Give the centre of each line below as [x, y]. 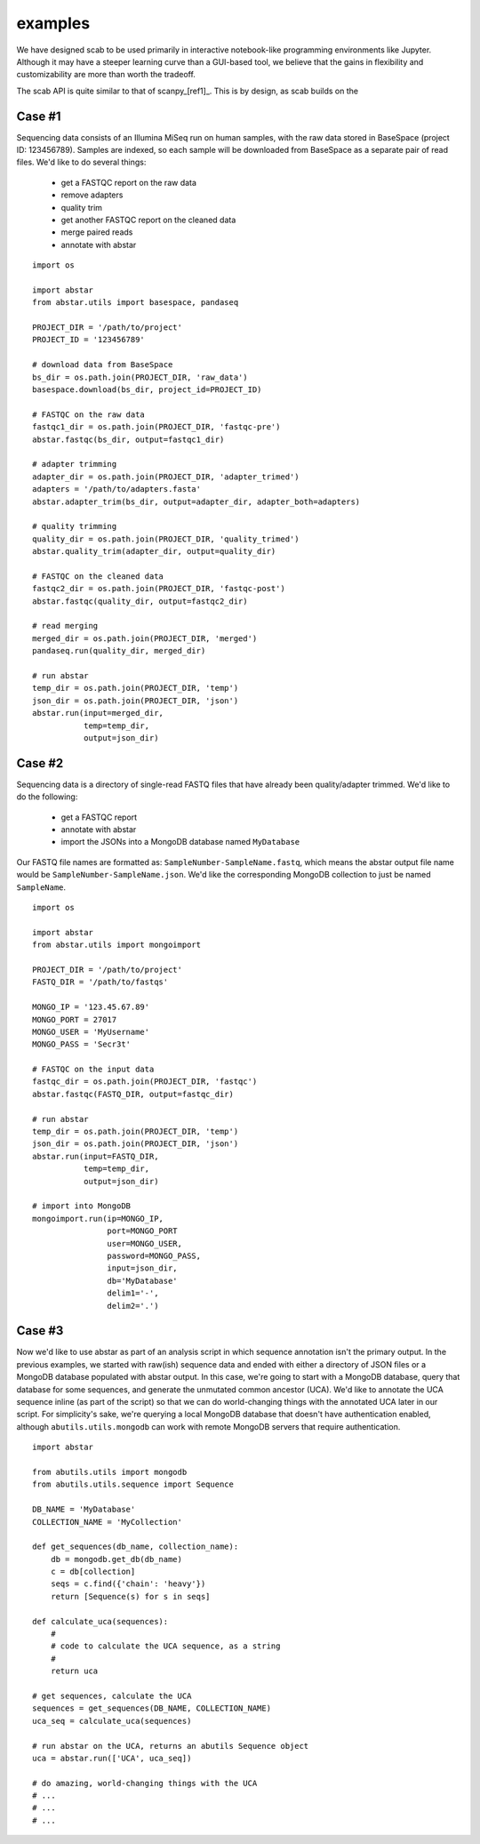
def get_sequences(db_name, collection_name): [136, 1547]
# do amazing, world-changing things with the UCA [145, 1783]
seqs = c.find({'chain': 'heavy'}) [128, 1584]
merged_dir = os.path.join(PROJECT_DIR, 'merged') [145, 638]
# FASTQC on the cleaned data [98, 576]
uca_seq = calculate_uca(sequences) [112, 1721]
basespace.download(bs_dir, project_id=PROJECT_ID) [147, 390]
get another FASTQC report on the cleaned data [148, 220]
